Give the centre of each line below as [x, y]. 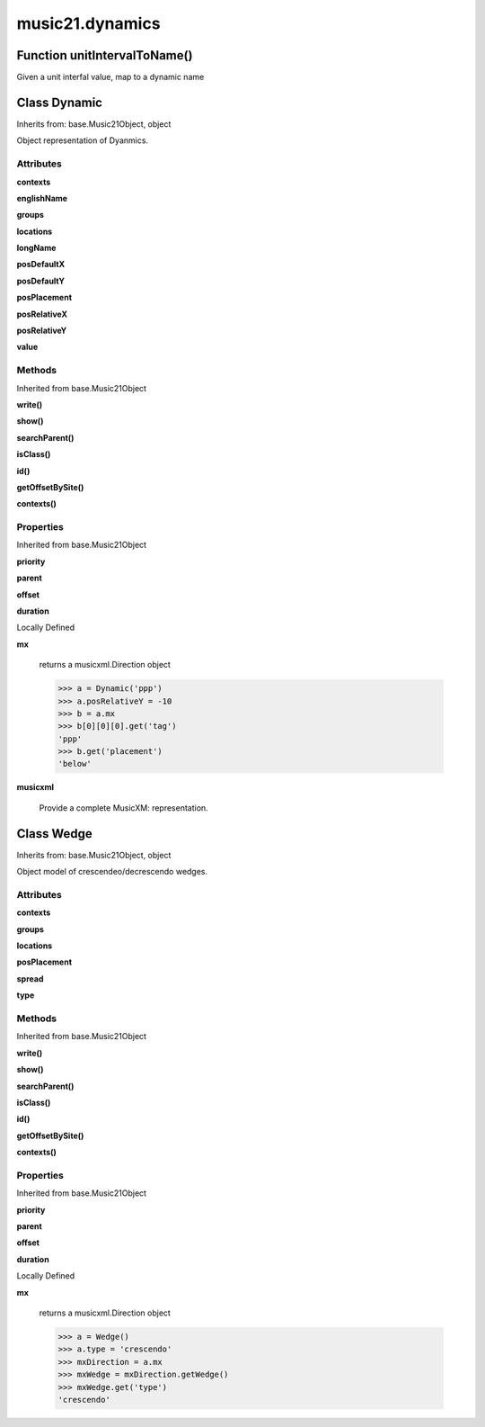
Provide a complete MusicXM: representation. [123, 808]
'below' [75, 764]
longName [36, 248]
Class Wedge [55, 834]
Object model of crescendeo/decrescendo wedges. [112, 872]
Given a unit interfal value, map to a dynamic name [110, 77]
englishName [42, 198]
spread [30, 978]
